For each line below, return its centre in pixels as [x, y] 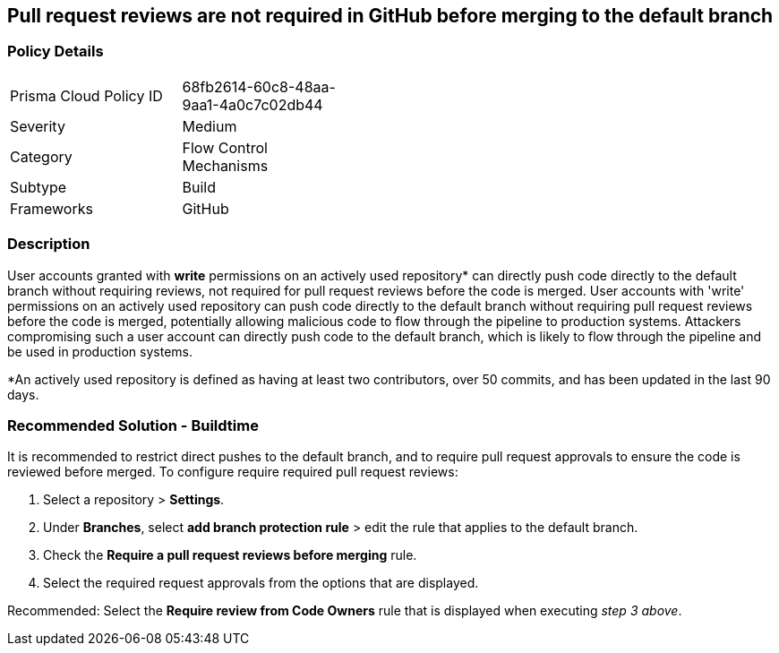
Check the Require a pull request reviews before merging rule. [230, 555]
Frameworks [51, 208]
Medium [210, 126]
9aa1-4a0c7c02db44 [253, 104]
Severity [38, 126]
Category [41, 156]
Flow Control [225, 147]
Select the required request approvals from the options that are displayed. [261, 583]
